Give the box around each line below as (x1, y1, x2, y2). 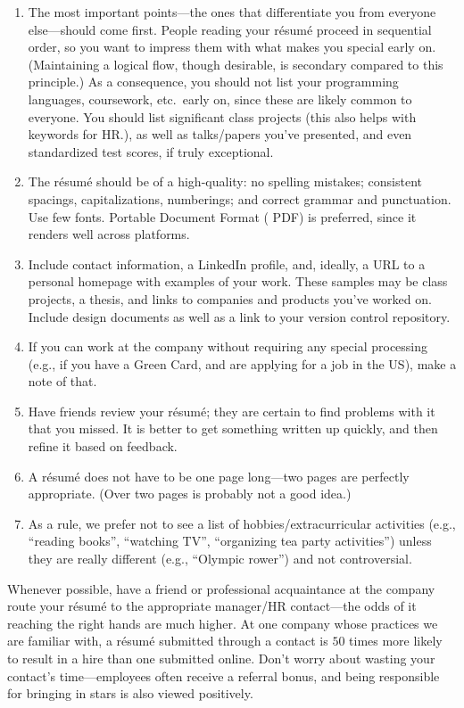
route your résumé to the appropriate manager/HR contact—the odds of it (7, 597, 417, 615)
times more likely (349, 631, 443, 650)
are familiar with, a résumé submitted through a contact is (7, 631, 328, 650)
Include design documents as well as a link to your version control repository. (28, 307, 451, 325)
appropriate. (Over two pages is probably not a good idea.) (28, 484, 352, 503)
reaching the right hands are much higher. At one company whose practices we (7, 613, 438, 632)
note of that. (28, 372, 97, 391)
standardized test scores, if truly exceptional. (28, 142, 274, 161)
